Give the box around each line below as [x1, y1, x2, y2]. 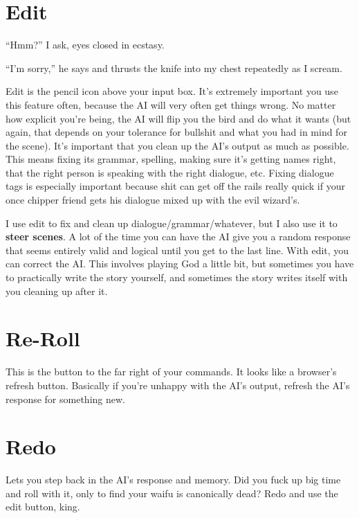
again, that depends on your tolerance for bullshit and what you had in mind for [6, 125, 347, 139]
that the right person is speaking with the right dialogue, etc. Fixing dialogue [6, 165, 334, 179]
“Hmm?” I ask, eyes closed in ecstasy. [6, 37, 165, 52]
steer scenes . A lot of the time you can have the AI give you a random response [6, 229, 351, 244]
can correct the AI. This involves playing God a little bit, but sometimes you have [6, 256, 354, 271]
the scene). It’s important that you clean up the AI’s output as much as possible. [6, 138, 349, 152]
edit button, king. [6, 499, 80, 514]
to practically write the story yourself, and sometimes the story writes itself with [6, 270, 348, 285]
